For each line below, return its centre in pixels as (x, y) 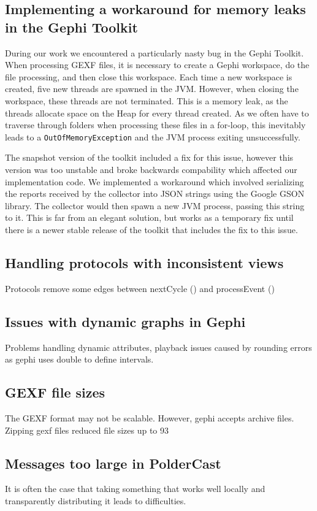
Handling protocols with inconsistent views (144, 262)
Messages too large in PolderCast (113, 463)
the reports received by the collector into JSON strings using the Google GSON (155, 194)
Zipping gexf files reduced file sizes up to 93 (87, 430)
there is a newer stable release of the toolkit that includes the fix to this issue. (151, 229)
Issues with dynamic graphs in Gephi (125, 321)
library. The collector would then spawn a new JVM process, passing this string (155, 205)
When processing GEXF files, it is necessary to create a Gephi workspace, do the (157, 65)
